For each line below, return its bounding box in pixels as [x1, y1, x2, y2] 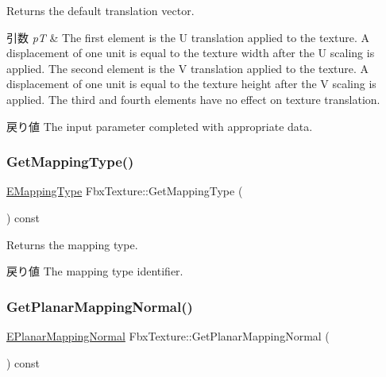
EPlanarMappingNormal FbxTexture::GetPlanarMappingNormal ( [6, 327, 330, 344]
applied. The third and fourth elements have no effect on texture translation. [6, 90, 380, 107]
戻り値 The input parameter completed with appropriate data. [6, 117, 313, 134]
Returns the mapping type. [6, 236, 138, 252]
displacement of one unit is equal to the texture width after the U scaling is [6, 44, 375, 61]
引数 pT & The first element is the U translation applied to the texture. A [6, 29, 369, 45]
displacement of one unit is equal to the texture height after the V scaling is [6, 75, 376, 92]
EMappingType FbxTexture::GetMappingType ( [6, 183, 243, 199]
